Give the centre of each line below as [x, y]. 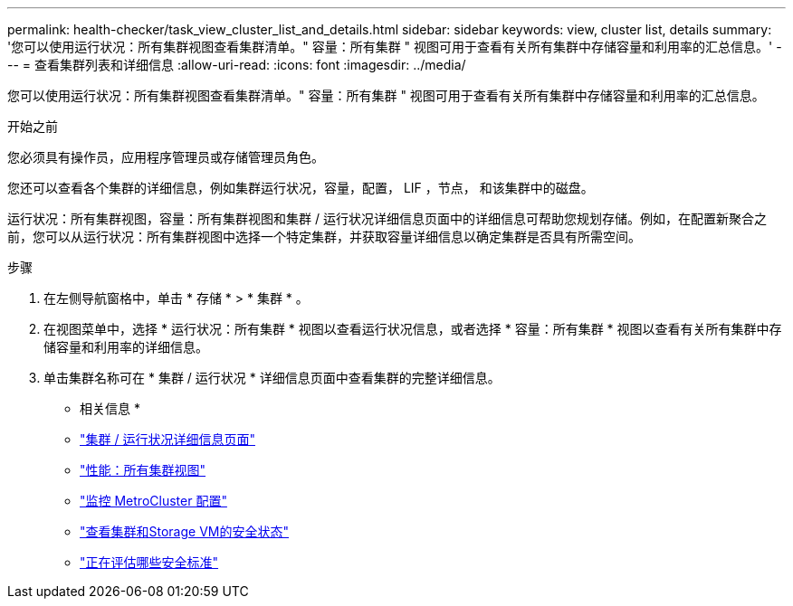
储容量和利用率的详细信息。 [126, 347]
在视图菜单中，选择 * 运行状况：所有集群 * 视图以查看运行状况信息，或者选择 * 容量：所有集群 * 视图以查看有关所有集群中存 [413, 329]
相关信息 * [110, 408]
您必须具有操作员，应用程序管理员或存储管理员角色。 [166, 157]
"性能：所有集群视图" [143, 470]
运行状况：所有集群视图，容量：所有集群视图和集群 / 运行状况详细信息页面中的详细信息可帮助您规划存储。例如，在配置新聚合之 [387, 218]
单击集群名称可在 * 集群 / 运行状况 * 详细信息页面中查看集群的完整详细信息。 [272, 378]
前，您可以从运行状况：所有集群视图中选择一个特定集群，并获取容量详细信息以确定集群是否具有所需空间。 [324, 237]
